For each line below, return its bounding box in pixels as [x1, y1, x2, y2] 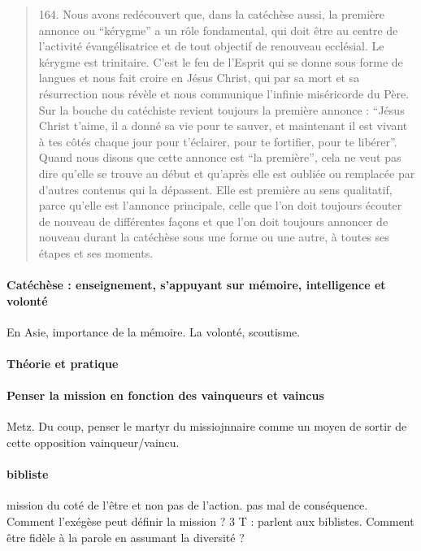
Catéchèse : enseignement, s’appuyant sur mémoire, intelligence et [7, 276, 386, 293]
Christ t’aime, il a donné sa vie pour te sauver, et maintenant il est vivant [38, 117, 408, 134]
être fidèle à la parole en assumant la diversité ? [7, 528, 245, 545]
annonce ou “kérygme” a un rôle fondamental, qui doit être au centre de [38, 21, 398, 38]
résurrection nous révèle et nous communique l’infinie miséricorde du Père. [38, 85, 410, 102]
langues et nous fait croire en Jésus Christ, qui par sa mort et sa [38, 69, 360, 86]
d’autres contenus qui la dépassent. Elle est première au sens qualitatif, [38, 180, 393, 197]
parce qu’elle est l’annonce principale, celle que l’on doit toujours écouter [38, 197, 402, 214]
